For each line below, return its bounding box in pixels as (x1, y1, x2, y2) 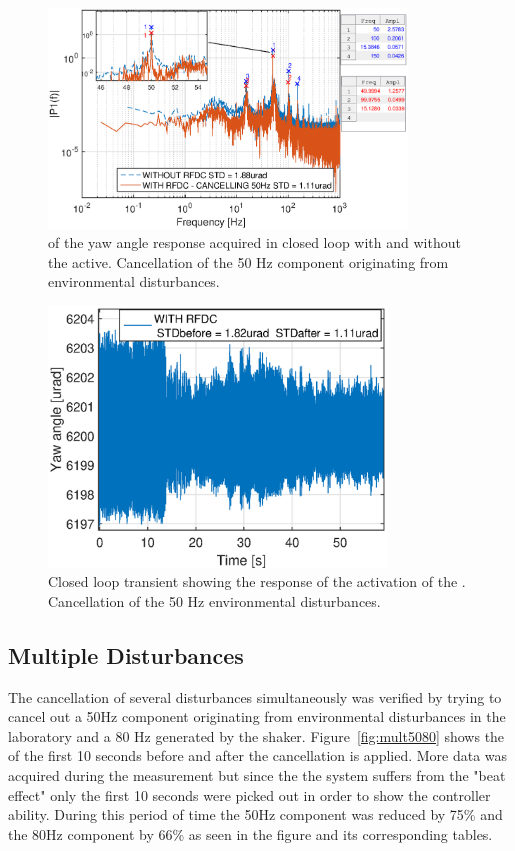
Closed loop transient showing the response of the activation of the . (48, 571, 466, 592)
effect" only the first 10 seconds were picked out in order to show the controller (8, 784, 491, 805)
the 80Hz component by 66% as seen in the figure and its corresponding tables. (8, 823, 493, 844)
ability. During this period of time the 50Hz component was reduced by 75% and (8, 804, 503, 825)
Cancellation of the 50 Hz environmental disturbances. (48, 590, 381, 611)
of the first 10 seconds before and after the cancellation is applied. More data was (8, 745, 508, 766)
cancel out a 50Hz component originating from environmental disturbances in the (8, 706, 506, 727)
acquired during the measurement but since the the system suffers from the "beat (8, 764, 506, 785)
